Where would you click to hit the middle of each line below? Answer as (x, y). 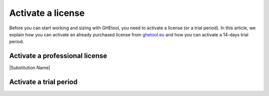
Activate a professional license (58, 56)
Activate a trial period (43, 82)
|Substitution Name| (30, 68)
